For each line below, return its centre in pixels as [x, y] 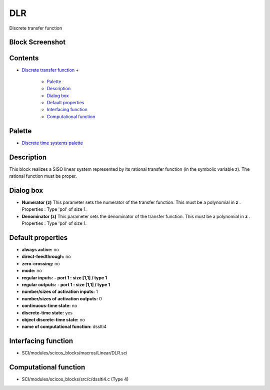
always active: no [40, 250]
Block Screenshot [37, 42]
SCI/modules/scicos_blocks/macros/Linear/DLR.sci [74, 353]
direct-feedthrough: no [46, 257]
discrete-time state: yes [47, 312]
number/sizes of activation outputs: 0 [62, 298]
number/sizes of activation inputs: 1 [60, 292]
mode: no [32, 271]
